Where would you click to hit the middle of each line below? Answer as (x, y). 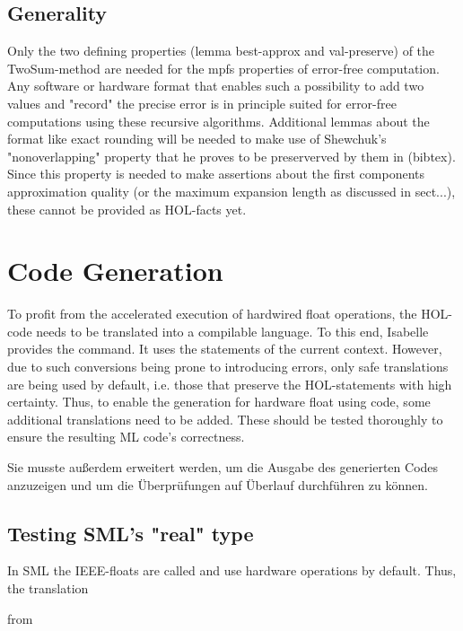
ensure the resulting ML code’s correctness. (126, 437)
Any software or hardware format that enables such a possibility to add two (216, 86)
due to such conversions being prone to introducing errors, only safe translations (228, 367)
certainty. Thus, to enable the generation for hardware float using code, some (219, 402)
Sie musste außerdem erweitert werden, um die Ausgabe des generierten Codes (223, 467)
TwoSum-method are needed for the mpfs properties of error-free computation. (223, 68)
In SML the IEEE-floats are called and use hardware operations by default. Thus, (232, 570)
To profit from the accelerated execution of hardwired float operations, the (212, 314)
